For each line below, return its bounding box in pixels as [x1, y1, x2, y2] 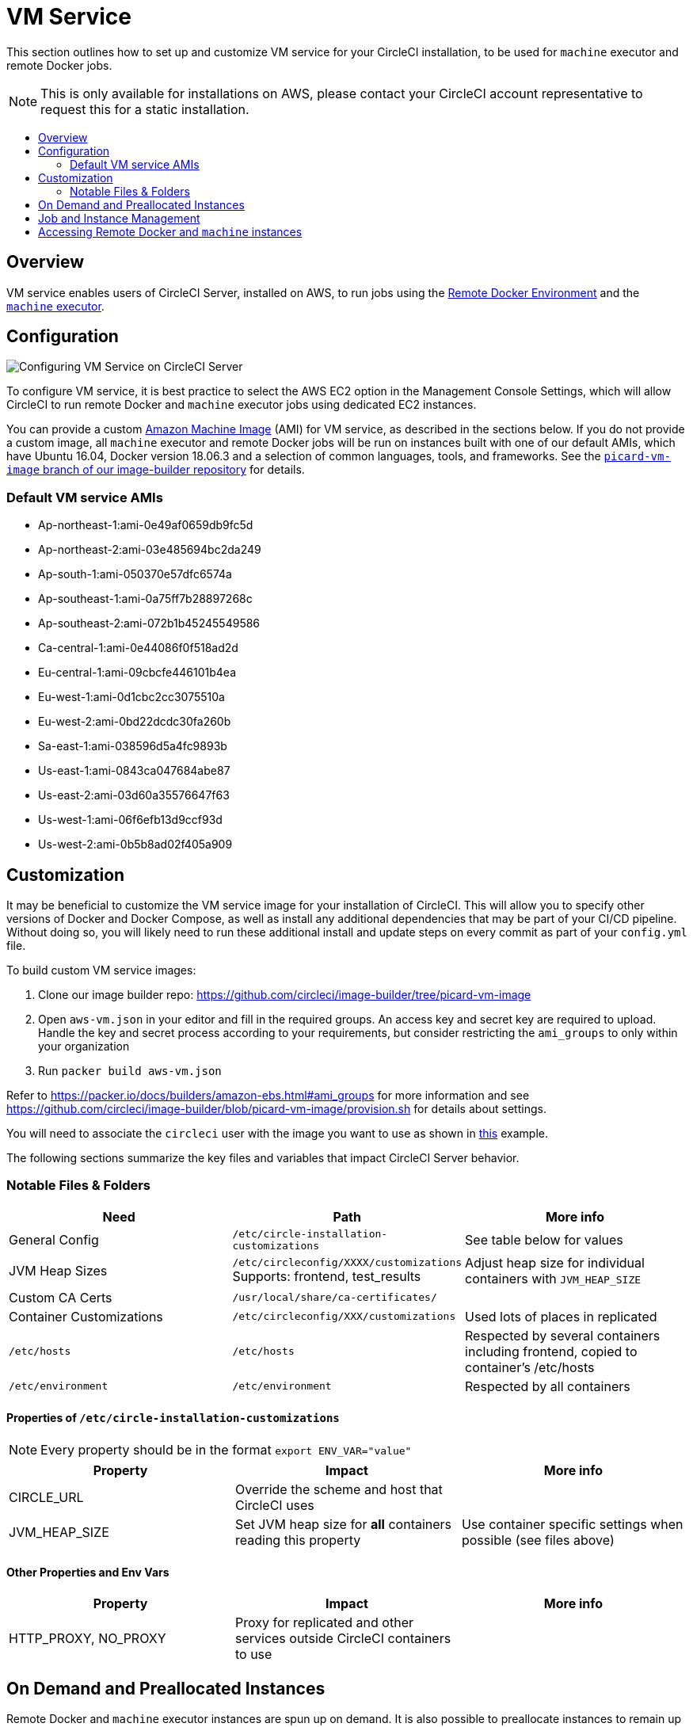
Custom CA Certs [9, 1289, 112, 1306]
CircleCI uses [234, 1497, 314, 1513]
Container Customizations [9, 1308, 163, 1325]
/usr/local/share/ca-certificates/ [232, 1291, 437, 1304]
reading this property [234, 1532, 361, 1548]
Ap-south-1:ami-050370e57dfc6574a [38, 567, 232, 581]
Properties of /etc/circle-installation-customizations [6, 1411, 340, 1425]
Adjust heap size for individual [465, 1254, 645, 1271]
